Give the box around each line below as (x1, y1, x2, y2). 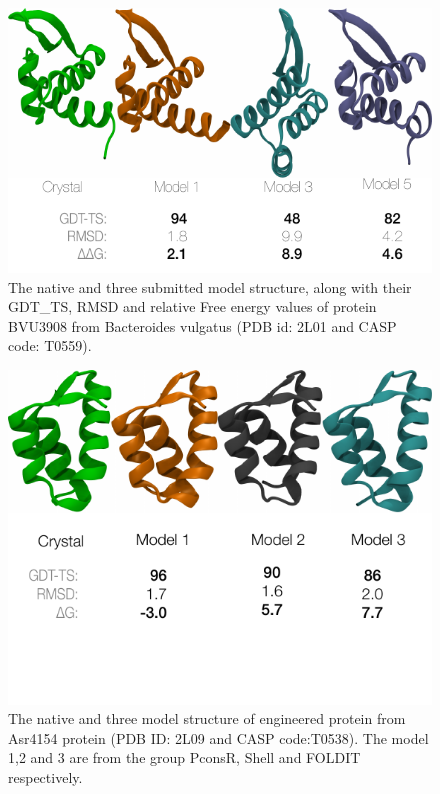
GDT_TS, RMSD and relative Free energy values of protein (8, 296, 377, 317)
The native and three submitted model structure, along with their (8, 276, 412, 297)
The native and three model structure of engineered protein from (8, 708, 406, 729)
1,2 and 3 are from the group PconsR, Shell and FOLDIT (8, 747, 361, 768)
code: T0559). (8, 335, 92, 356)
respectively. (8, 767, 83, 788)
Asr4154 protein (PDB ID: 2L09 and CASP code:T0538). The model (8, 727, 429, 748)
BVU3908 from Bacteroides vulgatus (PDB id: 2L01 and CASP (8, 315, 397, 336)
